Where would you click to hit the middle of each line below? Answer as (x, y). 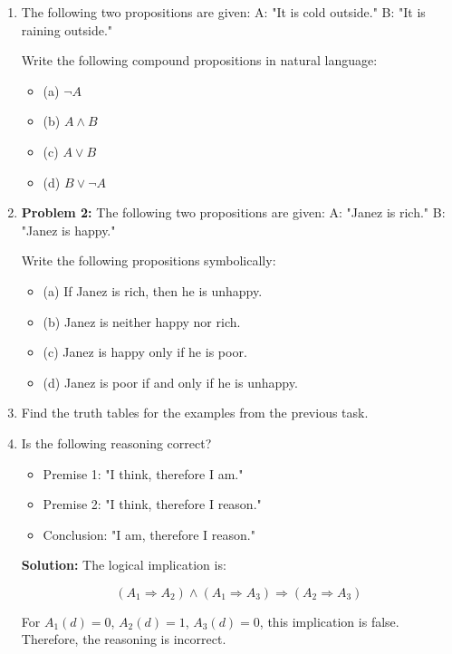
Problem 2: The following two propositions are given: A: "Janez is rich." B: (233, 212)
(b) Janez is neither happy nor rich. (142, 321)
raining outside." (67, 29)
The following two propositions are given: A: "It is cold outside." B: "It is (223, 12)
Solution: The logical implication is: (124, 565)
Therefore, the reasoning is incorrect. (124, 639)
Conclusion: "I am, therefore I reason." (149, 534)
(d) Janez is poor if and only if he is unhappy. (170, 382)
